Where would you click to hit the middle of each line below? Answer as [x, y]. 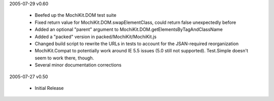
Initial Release [49, 88]
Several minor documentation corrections [78, 65]
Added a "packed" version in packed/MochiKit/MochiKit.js [96, 37]
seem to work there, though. [64, 58]
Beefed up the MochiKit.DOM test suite [76, 15]
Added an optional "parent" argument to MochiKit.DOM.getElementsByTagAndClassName [129, 29]
